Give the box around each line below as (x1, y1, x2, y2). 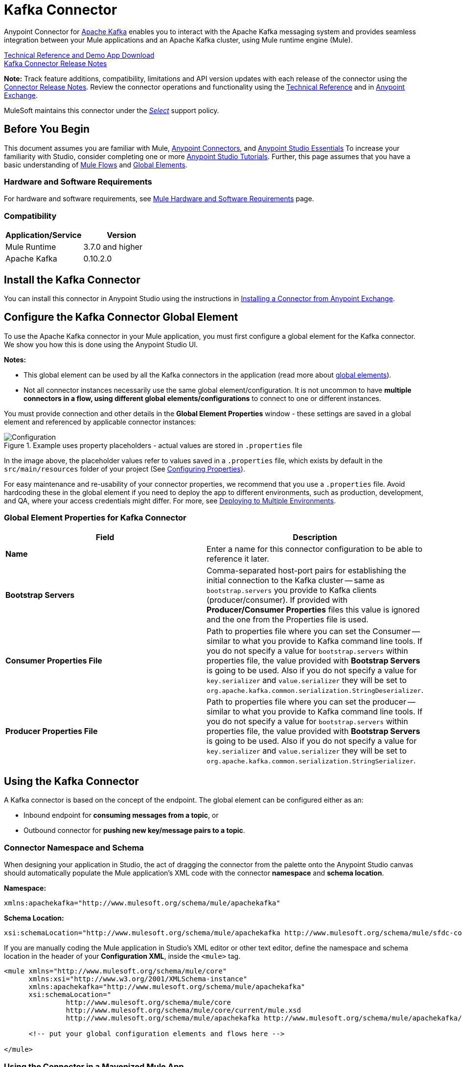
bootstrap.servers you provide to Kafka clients (207, 585, 377, 595)
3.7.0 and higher (83, 242, 142, 252)
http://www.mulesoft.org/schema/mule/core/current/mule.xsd (66, 1006, 301, 1015)
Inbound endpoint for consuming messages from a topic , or (23, 811, 219, 820)
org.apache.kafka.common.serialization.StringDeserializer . (207, 685, 423, 695)
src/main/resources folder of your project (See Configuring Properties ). (4, 464, 245, 473)
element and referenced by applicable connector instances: (4, 417, 196, 426)
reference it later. (207, 553, 269, 564)
